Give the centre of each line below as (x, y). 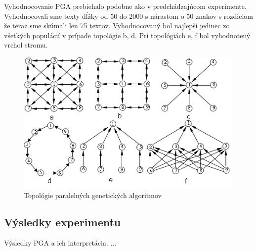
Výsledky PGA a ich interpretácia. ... (60, 242)
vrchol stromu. (26, 45)
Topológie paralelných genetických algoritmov (93, 195)
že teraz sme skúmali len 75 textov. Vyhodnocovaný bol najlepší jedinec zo (117, 25)
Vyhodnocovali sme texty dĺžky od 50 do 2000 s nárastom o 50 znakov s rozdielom (128, 16)
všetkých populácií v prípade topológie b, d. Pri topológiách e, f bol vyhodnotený (127, 35)
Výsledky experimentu (63, 222)
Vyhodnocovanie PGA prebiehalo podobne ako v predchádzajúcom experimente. (125, 6)
